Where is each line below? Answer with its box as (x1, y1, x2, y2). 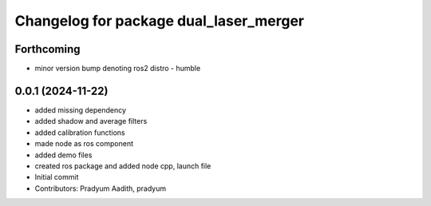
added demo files (34, 150, 93, 160)
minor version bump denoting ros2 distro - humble (34, 64, 201, 73)
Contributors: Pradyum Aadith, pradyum (34, 184, 167, 193)
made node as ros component (34, 139, 133, 149)
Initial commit (34, 172, 79, 182)
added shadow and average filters (34, 117, 148, 126)
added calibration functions (34, 128, 125, 137)
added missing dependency (34, 105, 127, 115)
